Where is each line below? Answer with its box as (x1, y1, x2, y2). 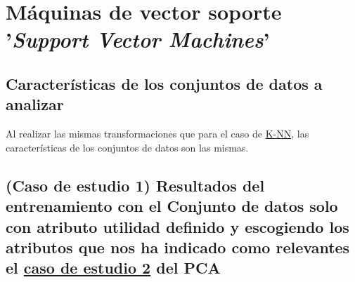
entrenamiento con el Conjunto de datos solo (6, 195, 338, 217)
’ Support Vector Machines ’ (6, 25, 270, 54)
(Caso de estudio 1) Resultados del (6, 174, 265, 196)
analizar (6, 93, 64, 115)
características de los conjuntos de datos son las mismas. (6, 140, 249, 154)
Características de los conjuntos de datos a (6, 72, 323, 94)
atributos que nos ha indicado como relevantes (6, 236, 350, 257)
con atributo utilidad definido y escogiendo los (6, 215, 349, 237)
